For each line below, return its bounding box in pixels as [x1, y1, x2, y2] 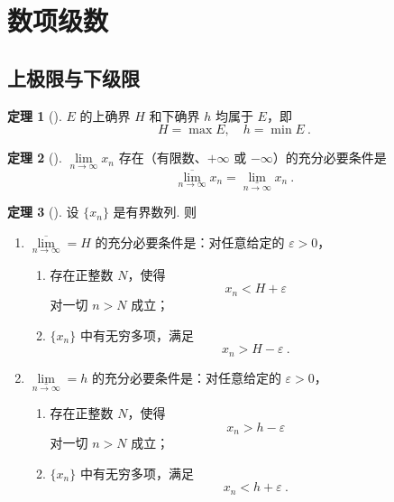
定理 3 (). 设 [7, 202, 79, 221]
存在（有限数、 [118, 148, 207, 167]
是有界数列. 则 [113, 202, 197, 221]
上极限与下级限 [7, 63, 140, 91]
